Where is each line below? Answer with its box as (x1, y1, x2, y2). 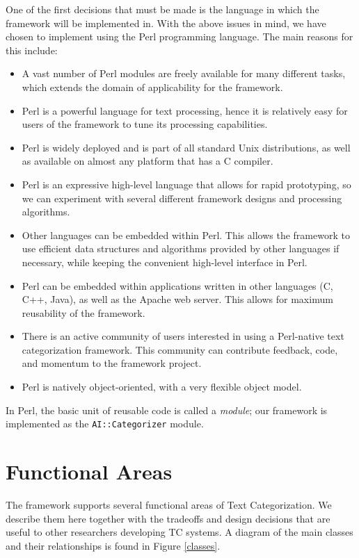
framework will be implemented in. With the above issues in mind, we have (6, 15, 326, 30)
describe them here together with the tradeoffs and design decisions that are (6, 511, 330, 525)
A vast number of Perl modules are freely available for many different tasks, (22, 66, 346, 81)
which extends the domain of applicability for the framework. (22, 79, 283, 94)
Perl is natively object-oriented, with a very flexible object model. (22, 379, 302, 394)
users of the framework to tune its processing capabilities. (22, 117, 268, 131)
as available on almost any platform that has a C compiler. (22, 154, 273, 168)
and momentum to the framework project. (22, 356, 202, 370)
